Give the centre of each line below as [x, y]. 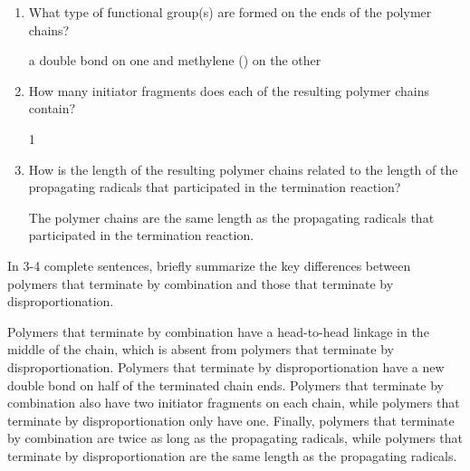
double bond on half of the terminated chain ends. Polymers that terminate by [225, 384]
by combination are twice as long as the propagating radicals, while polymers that [235, 438]
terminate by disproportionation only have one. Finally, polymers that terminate [231, 420]
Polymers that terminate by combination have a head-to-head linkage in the [218, 331]
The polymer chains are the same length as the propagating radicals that [231, 217]
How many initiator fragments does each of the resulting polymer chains [229, 90]
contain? [52, 108]
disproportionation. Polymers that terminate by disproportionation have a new [226, 366]
